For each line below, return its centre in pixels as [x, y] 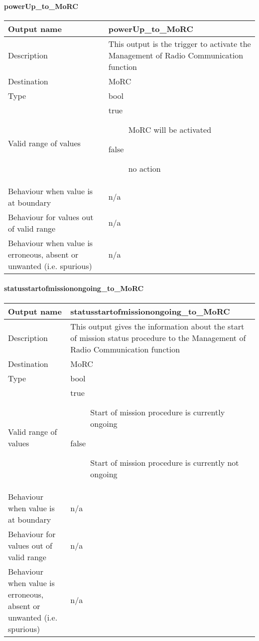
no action [144, 168]
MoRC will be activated [170, 129]
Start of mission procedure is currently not [165, 462]
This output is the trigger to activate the [180, 43]
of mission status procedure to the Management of [158, 337]
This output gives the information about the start [157, 326]
